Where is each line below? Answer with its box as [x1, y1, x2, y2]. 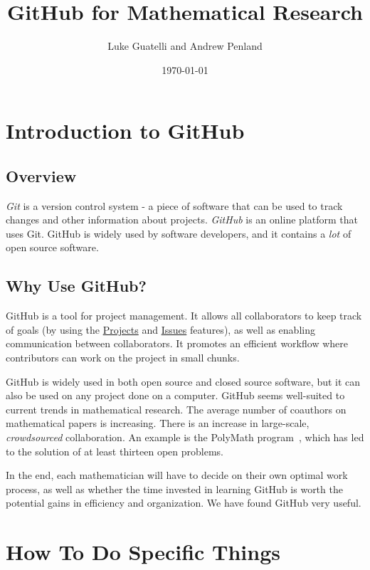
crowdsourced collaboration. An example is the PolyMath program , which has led [6, 430, 364, 445]
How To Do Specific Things [6, 537, 280, 566]
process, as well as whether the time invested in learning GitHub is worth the [6, 481, 343, 496]
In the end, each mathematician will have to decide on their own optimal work [6, 468, 348, 482]
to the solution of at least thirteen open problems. [6, 443, 223, 458]
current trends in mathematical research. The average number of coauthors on [6, 401, 347, 416]
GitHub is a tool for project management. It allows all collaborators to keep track [6, 308, 362, 323]
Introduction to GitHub [6, 116, 245, 145]
